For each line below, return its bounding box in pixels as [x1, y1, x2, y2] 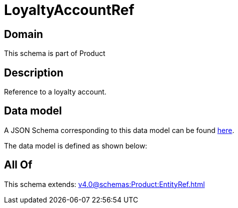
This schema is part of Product [4, 49, 105, 58]
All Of [4, 158, 32, 171]
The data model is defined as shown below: [4, 141, 147, 150]
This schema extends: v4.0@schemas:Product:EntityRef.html [4, 179, 205, 188]
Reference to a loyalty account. [4, 87, 106, 96]
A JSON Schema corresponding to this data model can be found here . [4, 125, 234, 134]
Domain [4, 27, 43, 40]
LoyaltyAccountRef [4, 1, 134, 18]
